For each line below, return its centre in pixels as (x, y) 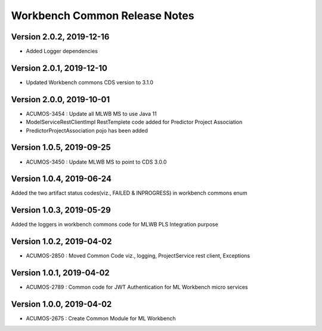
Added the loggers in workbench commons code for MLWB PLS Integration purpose (115, 225)
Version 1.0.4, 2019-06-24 (61, 179)
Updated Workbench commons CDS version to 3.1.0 (90, 82)
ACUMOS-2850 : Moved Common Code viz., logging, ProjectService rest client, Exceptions (138, 256)
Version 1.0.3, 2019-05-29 (61, 210)
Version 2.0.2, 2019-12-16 (60, 37)
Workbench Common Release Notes (103, 16)
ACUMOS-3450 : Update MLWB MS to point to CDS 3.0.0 (96, 162)
